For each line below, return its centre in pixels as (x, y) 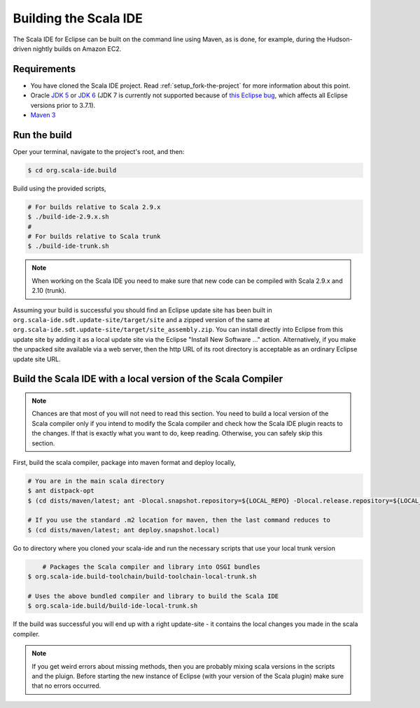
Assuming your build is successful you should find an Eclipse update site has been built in (142, 310)
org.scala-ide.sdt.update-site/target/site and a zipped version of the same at (141, 319)
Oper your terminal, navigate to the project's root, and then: (99, 151)
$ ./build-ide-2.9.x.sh (69, 217)
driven (22, 48)
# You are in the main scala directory (96, 481)
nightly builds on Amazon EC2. (77, 48)
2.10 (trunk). (49, 291)
